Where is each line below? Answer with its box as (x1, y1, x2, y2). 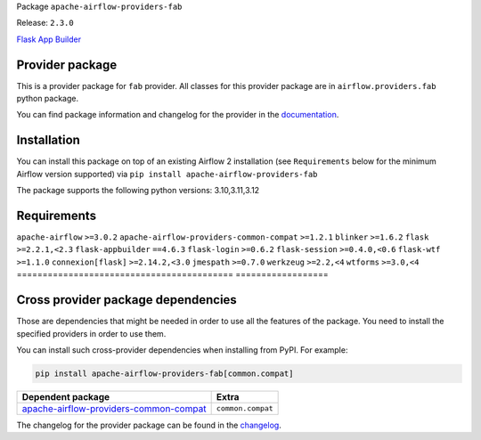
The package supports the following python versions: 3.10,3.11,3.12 (16, 185, 260, 196)
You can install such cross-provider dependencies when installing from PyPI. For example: (16, 344, 348, 355)
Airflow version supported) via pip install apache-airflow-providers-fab (16, 168, 318, 179)
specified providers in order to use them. (16, 328, 167, 338)
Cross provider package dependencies (16, 292, 238, 307)
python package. (16, 94, 79, 104)
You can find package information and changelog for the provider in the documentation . (16, 110, 339, 120)
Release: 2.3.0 (16, 18, 75, 29)
